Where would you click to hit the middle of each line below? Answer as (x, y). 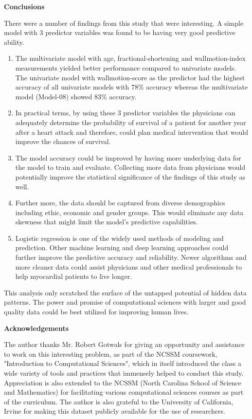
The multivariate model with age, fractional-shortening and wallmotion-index (130, 58)
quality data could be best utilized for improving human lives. (96, 312)
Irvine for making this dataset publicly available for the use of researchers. (115, 411)
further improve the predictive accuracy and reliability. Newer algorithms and (131, 257)
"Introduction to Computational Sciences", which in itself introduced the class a (123, 363)
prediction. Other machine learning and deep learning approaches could (122, 247)
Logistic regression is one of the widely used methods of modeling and (119, 238)
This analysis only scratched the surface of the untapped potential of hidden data (126, 292)
